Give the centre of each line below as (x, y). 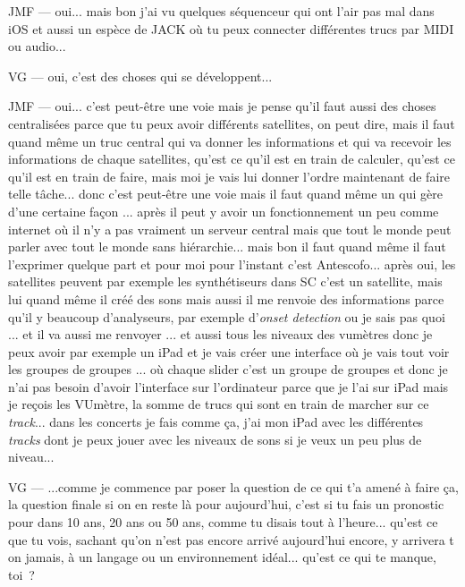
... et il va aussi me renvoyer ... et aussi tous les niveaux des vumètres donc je (220, 334)
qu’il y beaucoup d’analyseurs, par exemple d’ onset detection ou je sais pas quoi (227, 316)
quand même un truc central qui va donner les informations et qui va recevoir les (230, 141)
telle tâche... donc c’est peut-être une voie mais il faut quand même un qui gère (225, 194)
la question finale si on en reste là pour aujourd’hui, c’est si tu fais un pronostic (226, 504)
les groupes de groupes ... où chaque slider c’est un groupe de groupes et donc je (228, 369)
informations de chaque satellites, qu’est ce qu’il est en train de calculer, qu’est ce (232, 159)
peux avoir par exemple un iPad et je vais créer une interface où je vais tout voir (229, 351)
